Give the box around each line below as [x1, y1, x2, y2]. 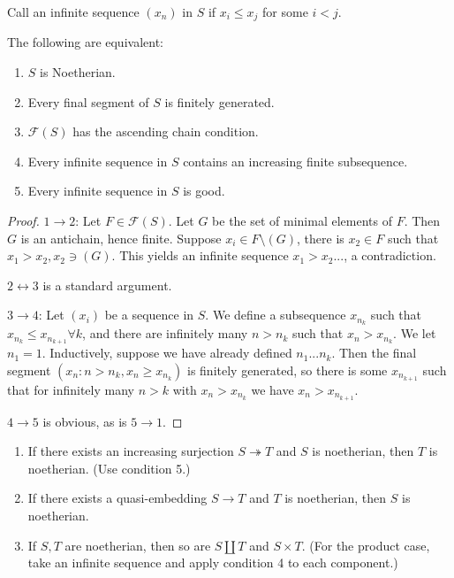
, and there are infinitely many [82, 324, 248, 343]
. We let [393, 324, 436, 343]
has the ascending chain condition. [72, 122, 259, 141]
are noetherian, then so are [64, 536, 211, 554]
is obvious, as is [42, 412, 127, 430]
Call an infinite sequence [7, 3, 140, 20]
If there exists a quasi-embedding [27, 489, 208, 507]
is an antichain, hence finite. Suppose [20, 228, 222, 247]
